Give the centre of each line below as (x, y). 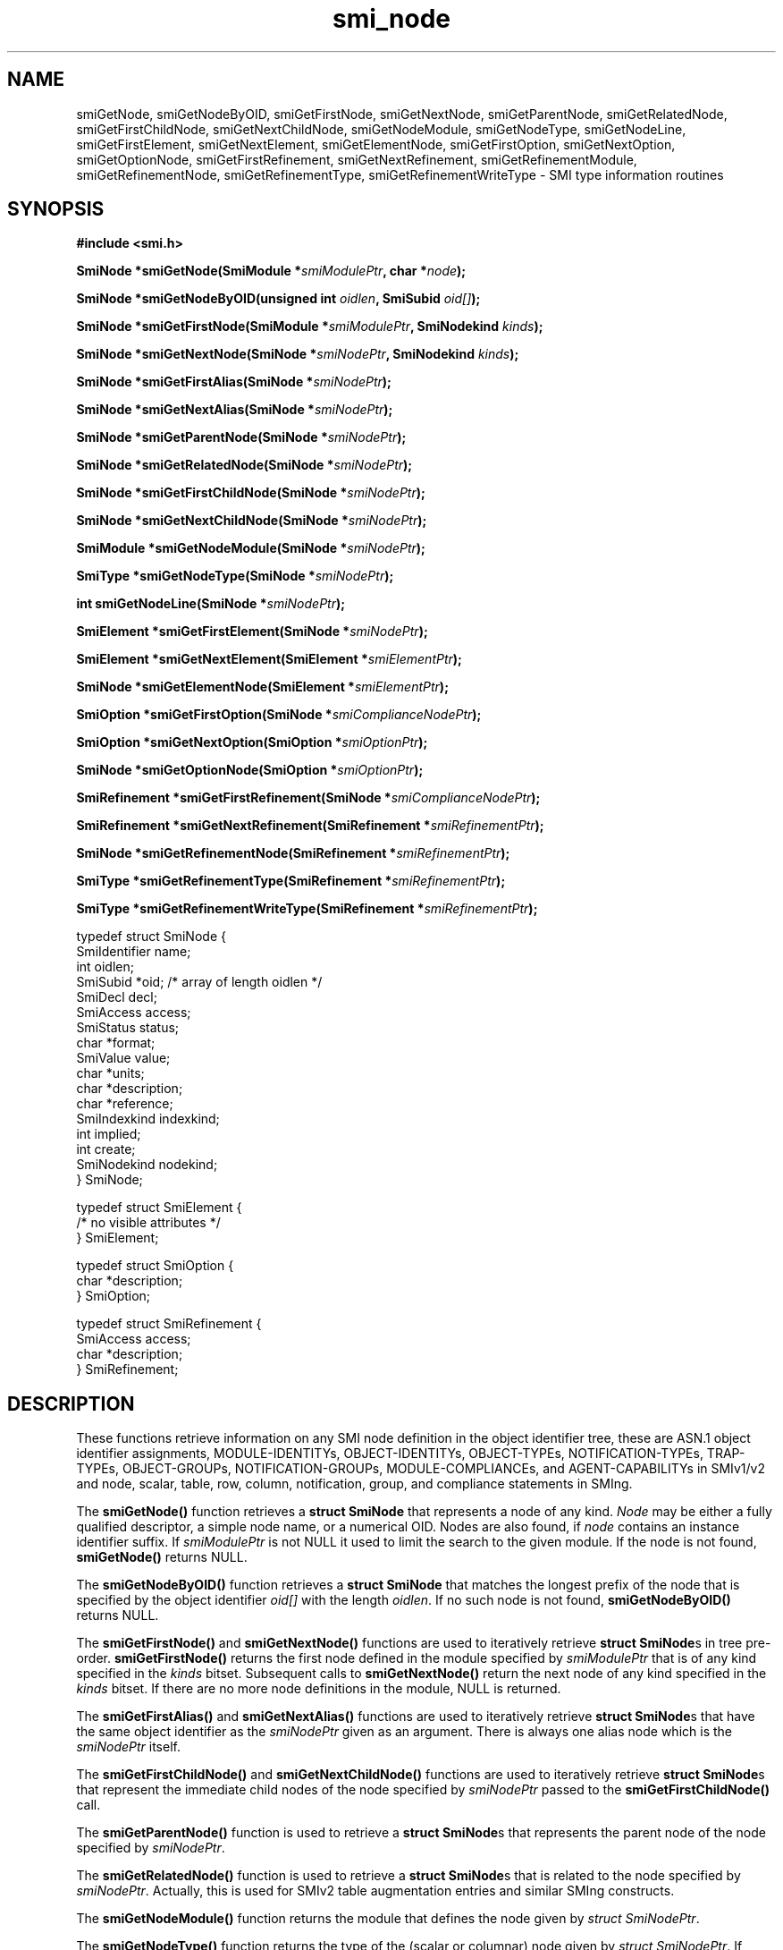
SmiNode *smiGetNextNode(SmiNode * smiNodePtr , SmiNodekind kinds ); (298, 354)
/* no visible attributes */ (148, 1223)
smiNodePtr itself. (128, 1747)
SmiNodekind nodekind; (147, 1165)
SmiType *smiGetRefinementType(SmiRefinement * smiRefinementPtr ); (291, 881)
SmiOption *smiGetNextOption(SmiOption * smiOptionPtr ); (252, 742)
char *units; (110, 1073)
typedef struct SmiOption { (155, 1266)
